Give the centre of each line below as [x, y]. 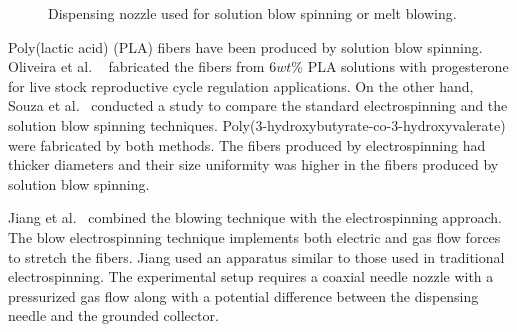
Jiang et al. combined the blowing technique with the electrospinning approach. [255, 217]
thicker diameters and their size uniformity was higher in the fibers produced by [253, 164]
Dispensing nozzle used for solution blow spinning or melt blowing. [252, 13]
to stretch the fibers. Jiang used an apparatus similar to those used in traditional [256, 256]
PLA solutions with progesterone [408, 66]
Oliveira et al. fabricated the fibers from [136, 66]
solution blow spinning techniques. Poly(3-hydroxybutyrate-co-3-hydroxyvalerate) [257, 124]
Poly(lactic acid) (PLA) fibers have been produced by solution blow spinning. [245, 46]
